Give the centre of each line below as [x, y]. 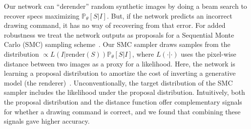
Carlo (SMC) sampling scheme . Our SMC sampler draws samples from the [117, 44]
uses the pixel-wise [209, 54]
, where [143, 54]
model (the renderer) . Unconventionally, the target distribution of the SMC [118, 82]
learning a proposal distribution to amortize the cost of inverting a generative [120, 73]
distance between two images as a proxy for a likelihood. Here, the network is [120, 63]
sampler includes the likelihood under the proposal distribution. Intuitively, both [125, 92]
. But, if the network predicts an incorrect [169, 15]
